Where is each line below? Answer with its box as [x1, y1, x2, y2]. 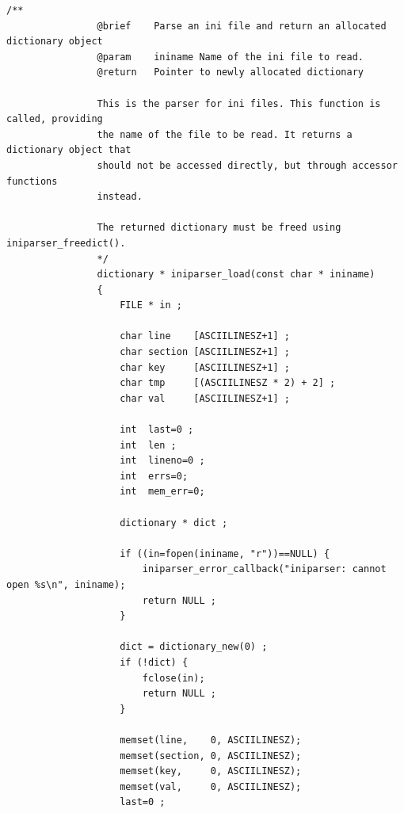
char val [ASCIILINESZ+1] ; [120, 392, 290, 404]
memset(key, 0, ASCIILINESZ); [120, 765, 302, 777]
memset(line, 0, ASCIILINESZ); [120, 734, 302, 746]
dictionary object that [6, 144, 131, 156]
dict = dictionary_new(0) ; [120, 641, 268, 653]
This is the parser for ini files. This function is [97, 97, 381, 109]
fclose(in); [142, 672, 205, 684]
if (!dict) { [120, 656, 189, 668]
